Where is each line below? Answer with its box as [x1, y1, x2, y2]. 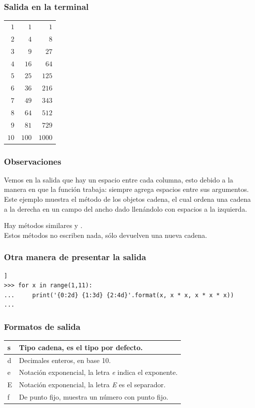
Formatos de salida [4, 320, 81, 332]
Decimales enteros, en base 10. [19, 355, 111, 365]
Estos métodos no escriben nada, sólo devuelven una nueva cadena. [4, 229, 207, 240]
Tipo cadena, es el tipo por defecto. [19, 342, 143, 352]
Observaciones [4, 155, 61, 167]
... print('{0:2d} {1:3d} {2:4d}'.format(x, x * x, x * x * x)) [4, 291, 234, 299]
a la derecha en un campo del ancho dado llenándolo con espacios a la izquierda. [4, 203, 247, 214]
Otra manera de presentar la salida [4, 251, 146, 263]
